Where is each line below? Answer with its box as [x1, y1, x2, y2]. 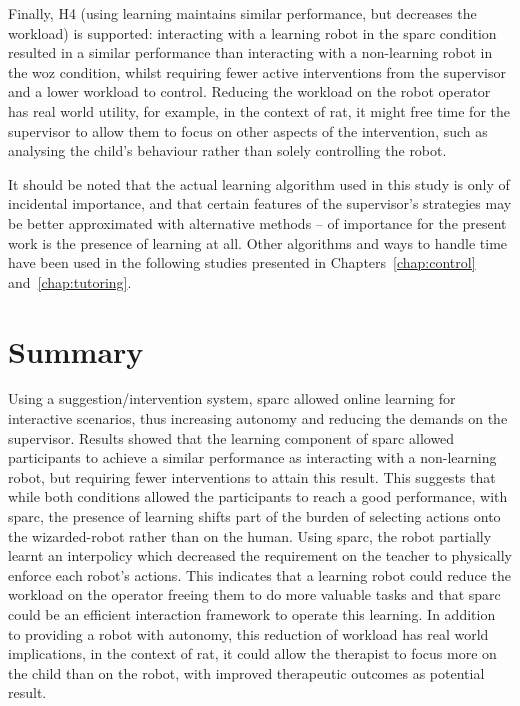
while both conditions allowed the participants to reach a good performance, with [8, 486, 508, 507]
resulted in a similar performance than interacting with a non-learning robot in [8, 42, 493, 63]
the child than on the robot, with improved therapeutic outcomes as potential [8, 662, 485, 683]
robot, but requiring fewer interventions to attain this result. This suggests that [8, 466, 496, 487]
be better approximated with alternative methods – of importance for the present [8, 212, 507, 233]
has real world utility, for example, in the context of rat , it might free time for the [8, 100, 510, 121]
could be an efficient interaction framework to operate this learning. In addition [8, 603, 496, 624]
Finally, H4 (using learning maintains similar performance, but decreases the [8, 3, 477, 23]
